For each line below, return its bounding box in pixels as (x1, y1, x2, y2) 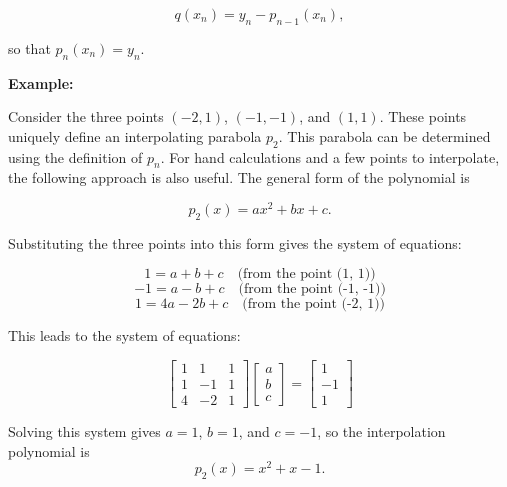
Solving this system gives (8, 421, 161, 442)
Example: (8, 72, 74, 93)
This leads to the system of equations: (8, 325, 241, 346)
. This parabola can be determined (278, 125, 491, 146)
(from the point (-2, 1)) (242, 297, 386, 312)
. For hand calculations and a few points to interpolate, (160, 146, 500, 167)
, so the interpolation (317, 421, 446, 442)
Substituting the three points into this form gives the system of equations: (8, 232, 462, 253)
